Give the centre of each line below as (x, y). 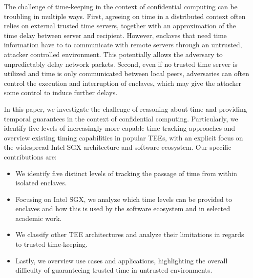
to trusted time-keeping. (51, 244)
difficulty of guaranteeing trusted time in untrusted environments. (114, 270)
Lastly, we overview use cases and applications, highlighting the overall (121, 260)
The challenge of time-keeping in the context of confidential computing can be (121, 6)
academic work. (38, 218)
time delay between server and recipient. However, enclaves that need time (116, 35)
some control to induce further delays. (61, 92)
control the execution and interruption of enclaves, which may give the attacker (123, 83)
